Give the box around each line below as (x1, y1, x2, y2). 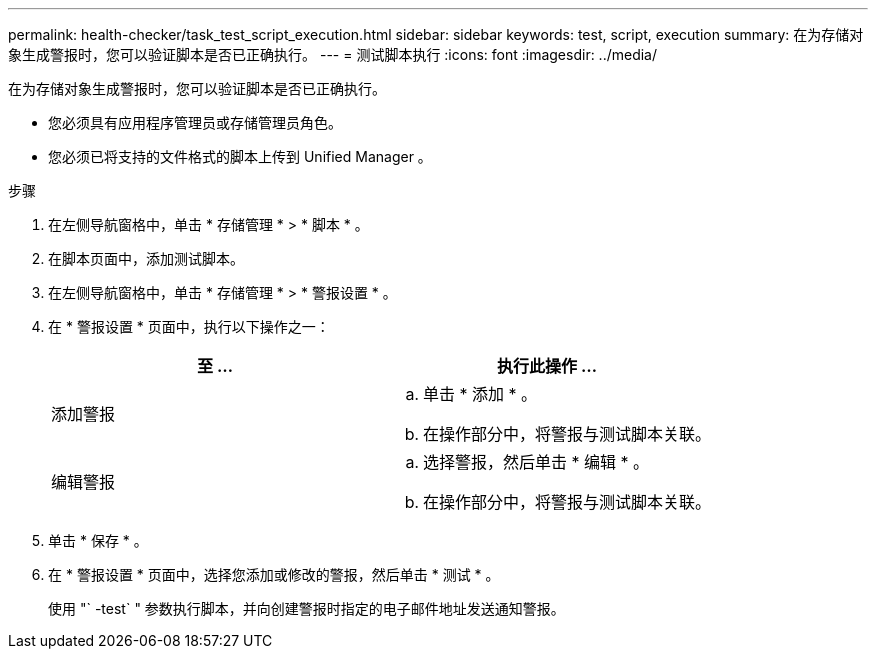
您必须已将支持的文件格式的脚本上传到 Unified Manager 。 (48, 148, 432, 165)
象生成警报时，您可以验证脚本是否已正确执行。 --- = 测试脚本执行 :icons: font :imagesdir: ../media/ (8, 46, 658, 63)
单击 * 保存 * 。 (48, 532, 148, 549)
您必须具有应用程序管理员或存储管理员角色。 (48, 114, 342, 131)
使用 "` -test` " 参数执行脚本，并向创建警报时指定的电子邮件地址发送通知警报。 (48, 600, 565, 617)
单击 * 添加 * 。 (423, 384, 538, 404)
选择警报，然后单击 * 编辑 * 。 (423, 452, 650, 472)
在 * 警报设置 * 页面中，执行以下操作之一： (48, 318, 330, 335)
